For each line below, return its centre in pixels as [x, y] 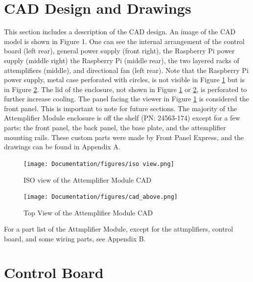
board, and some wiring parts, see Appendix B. [75, 238]
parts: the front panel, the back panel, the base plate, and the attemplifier [115, 128]
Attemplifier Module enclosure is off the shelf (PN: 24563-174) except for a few [122, 118]
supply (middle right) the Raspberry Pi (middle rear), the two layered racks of [122, 60]
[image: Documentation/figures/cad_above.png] [101, 197]
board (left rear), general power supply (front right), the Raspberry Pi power [119, 51]
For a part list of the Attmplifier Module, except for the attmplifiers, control [119, 229]
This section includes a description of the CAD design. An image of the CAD [120, 32]
